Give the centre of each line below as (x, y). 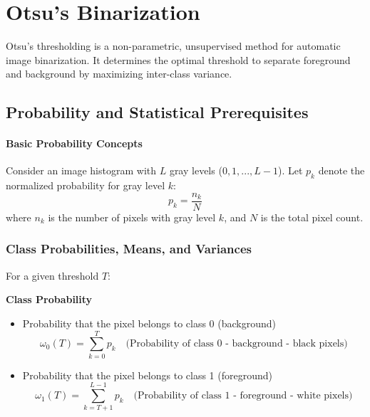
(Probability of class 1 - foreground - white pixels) (243, 396)
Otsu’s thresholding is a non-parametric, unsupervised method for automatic (173, 46)
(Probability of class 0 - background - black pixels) (237, 344)
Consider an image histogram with (81, 170)
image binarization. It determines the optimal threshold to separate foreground (178, 59)
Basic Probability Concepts (74, 143)
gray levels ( (196, 170)
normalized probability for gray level (86, 185)
